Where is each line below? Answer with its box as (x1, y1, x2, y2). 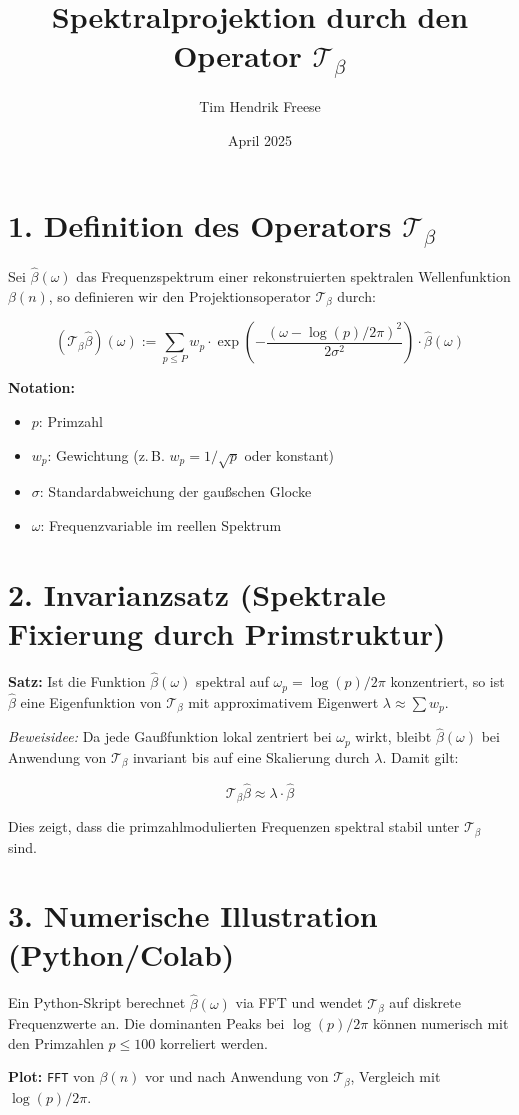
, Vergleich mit (350, 1066, 441, 1087)
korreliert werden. (159, 1032, 268, 1053)
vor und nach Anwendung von (144, 1066, 329, 1087)
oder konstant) (244, 444, 335, 465)
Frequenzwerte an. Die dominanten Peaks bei (8, 1013, 285, 1034)
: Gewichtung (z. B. (47, 444, 165, 465)
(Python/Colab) (8, 934, 235, 975)
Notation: (8, 377, 75, 398)
